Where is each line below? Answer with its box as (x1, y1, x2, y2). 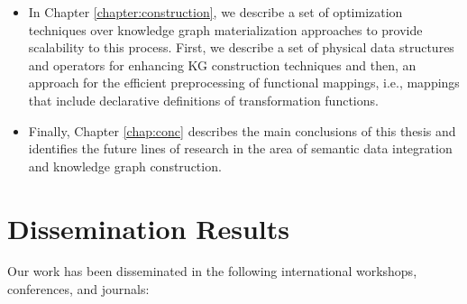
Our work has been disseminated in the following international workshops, (7, 262, 417, 281)
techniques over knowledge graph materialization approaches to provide (28, 20, 423, 39)
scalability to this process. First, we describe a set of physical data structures (28, 38, 454, 57)
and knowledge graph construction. (28, 156, 222, 175)
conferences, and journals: (7, 280, 150, 299)
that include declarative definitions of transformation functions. (28, 90, 379, 109)
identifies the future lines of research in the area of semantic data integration (28, 139, 453, 158)
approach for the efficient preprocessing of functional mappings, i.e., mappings (28, 73, 460, 92)
